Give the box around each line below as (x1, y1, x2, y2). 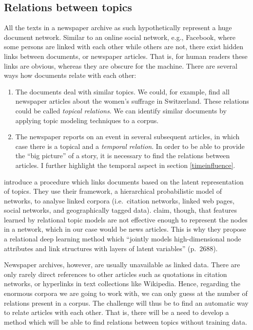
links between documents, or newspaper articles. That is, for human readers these (4, 51, 248, 61)
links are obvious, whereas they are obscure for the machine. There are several (4, 60, 237, 71)
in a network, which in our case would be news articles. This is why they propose (4, 224, 246, 234)
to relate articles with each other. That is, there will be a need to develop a (4, 307, 229, 317)
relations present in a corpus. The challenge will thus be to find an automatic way (4, 297, 249, 308)
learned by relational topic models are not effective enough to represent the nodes (4, 214, 248, 224)
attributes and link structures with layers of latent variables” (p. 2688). (4, 243, 218, 253)
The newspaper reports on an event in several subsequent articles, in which (15, 131, 240, 142)
